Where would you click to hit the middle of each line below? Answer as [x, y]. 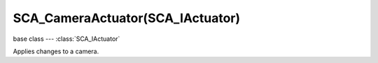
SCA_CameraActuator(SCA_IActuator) [127, 18]
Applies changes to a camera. [56, 51]
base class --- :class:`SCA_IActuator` [66, 39]
